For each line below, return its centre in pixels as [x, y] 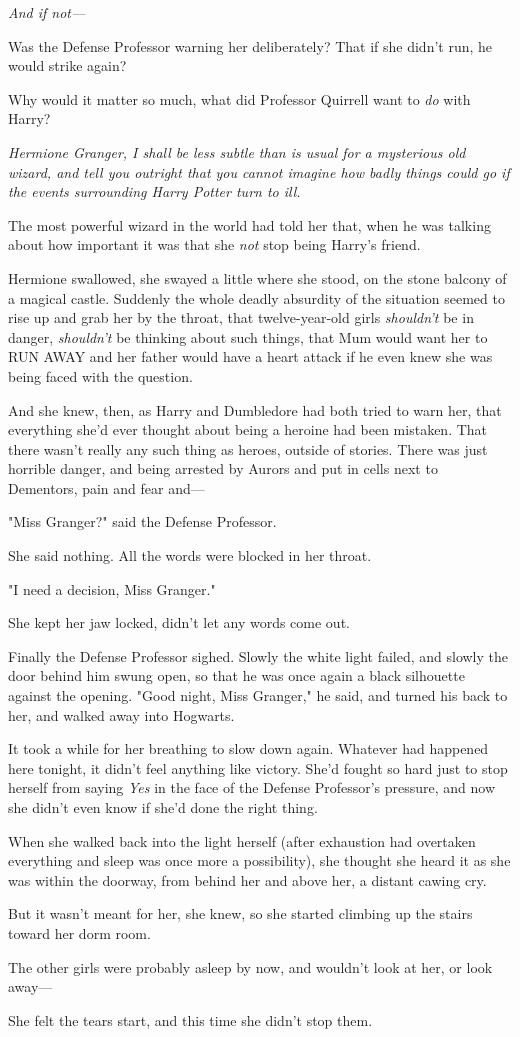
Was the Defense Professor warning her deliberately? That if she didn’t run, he [250, 45]
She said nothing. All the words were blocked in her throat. [190, 555]
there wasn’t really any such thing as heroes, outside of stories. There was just [248, 448]
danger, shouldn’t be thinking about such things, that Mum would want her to [248, 336]
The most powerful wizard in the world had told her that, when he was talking [249, 224]
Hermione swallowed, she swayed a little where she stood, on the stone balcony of [257, 277]
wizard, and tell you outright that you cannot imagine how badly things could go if [259, 171]
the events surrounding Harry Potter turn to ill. [154, 191]
